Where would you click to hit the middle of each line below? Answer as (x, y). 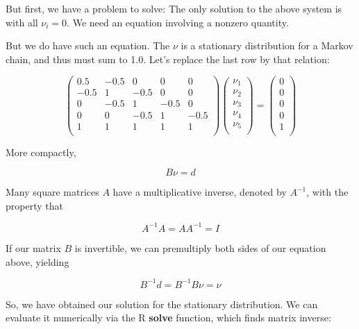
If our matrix (33, 247)
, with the (327, 192)
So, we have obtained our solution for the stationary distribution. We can (162, 304)
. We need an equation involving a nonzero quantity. (178, 22)
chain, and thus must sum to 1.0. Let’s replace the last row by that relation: (168, 59)
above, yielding (37, 261)
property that (34, 205)
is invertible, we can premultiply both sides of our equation (200, 247)
